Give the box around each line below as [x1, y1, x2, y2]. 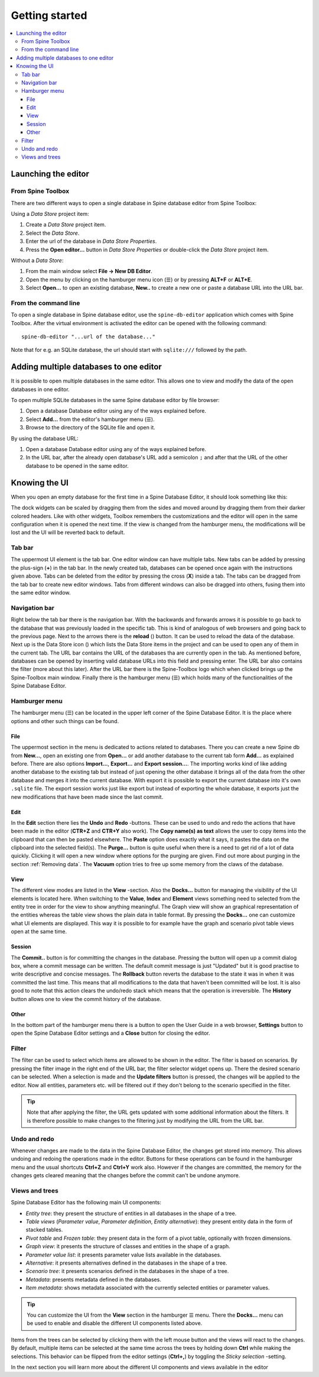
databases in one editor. [11, 385, 70, 393]
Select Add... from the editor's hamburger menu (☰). [25, 416, 155, 423]
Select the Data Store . [25, 229, 80, 236]
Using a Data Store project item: [11, 210, 89, 217]
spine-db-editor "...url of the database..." [21, 333, 156, 340]
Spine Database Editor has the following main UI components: [11, 1199, 162, 1206]
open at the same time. [11, 928, 67, 935]
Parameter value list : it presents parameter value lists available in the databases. [25, 1251, 222, 1258]
